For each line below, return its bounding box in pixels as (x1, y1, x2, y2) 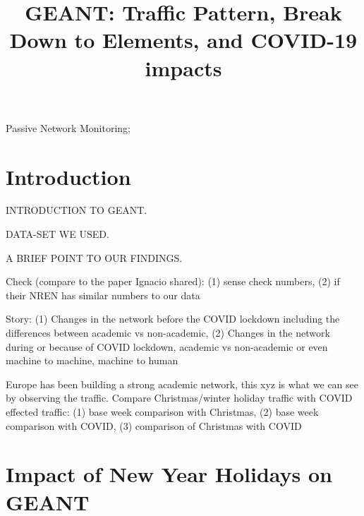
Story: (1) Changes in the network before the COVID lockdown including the (6, 311, 340, 326)
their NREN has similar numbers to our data (6, 287, 200, 302)
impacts (145, 53, 222, 82)
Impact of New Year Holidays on (6, 460, 333, 488)
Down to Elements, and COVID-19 (9, 25, 358, 54)
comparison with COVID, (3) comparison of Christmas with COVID (6, 418, 302, 433)
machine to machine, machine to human (6, 353, 178, 368)
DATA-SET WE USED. (6, 227, 109, 241)
